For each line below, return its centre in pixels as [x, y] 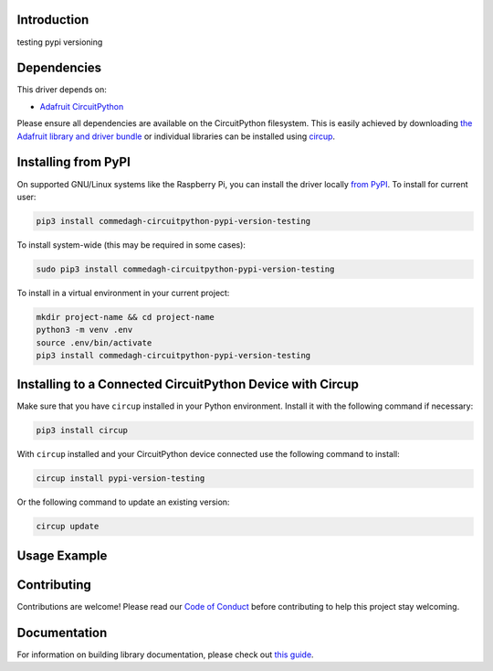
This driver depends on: [62, 90]
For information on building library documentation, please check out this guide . [165, 655]
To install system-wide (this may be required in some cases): [131, 245]
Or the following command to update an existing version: [123, 502]
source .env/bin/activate [94, 342]
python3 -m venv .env [84, 330]
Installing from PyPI [74, 162]
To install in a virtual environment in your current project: [123, 293]
